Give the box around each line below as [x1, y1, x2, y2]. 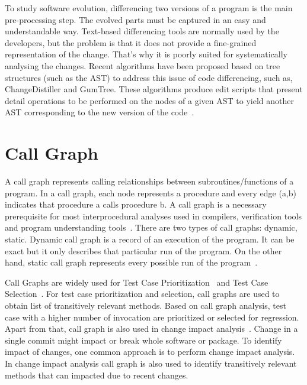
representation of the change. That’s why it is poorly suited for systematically [5, 48, 288, 60]
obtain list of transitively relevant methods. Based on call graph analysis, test [5, 299, 286, 311]
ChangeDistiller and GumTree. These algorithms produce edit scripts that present [5, 83, 303, 95]
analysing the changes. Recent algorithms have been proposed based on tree [5, 59, 280, 72]
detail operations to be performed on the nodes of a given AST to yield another [5, 94, 294, 106]
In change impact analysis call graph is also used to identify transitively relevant [5, 357, 297, 369]
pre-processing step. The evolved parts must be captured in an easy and [5, 13, 266, 25]
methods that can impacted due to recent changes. [5, 368, 188, 381]
